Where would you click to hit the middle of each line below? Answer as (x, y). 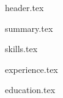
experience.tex (31, 69)
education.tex (30, 90)
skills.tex (21, 49)
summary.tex (29, 28)
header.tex (24, 7)
